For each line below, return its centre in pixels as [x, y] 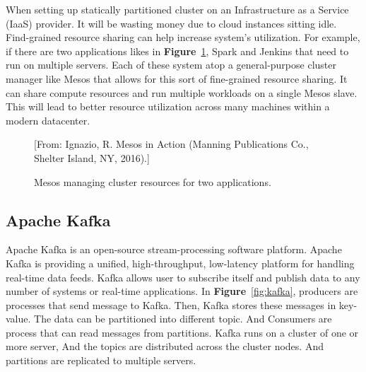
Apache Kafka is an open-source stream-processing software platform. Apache [174, 249]
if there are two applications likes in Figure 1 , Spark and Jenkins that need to [177, 51]
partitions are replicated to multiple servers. [101, 360]
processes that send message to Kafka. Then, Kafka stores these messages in [171, 304]
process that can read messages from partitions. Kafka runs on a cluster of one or [182, 332]
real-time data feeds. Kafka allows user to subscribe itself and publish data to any [183, 277]
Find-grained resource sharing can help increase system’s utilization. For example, [183, 37]
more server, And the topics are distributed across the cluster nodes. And [165, 346]
